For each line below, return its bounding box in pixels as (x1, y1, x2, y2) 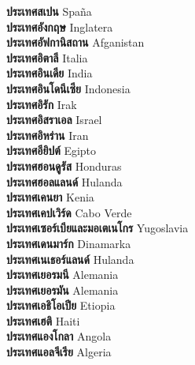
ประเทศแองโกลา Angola (6, 328, 112, 344)
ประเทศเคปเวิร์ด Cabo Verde (6, 204, 132, 220)
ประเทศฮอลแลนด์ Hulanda (6, 173, 123, 190)
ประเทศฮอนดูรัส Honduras (6, 157, 122, 174)
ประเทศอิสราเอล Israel (6, 111, 102, 128)
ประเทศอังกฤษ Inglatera (6, 18, 113, 35)
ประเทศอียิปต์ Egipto (6, 142, 97, 159)
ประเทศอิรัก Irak (6, 96, 77, 112)
